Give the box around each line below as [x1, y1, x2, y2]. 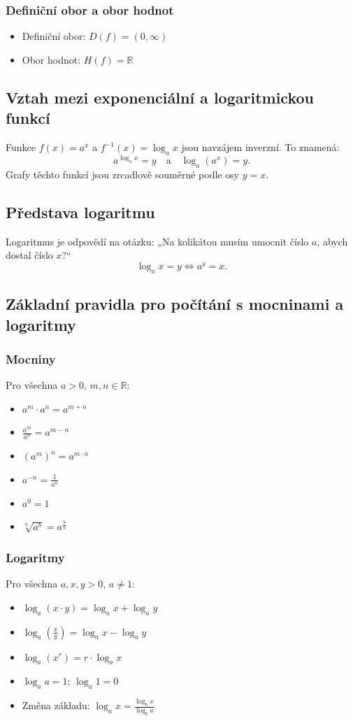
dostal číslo [6, 248, 53, 262]
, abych [317, 234, 348, 248]
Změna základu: [22, 698, 90, 713]
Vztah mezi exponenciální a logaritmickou [6, 86, 314, 108]
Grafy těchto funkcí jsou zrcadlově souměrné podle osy [6, 167, 240, 182]
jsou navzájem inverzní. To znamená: [181, 140, 340, 154]
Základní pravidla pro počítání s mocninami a [6, 293, 344, 315]
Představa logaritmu [6, 201, 155, 223]
